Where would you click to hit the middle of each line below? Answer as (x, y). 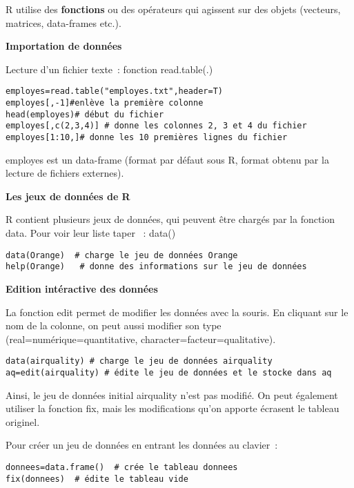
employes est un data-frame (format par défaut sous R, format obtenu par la (167, 159)
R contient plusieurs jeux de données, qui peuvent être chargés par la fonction (170, 219)
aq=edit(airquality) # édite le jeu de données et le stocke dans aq (169, 372)
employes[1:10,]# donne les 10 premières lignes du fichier (147, 137)
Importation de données (64, 46)
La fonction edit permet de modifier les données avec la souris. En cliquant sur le (177, 312)
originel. (23, 421)
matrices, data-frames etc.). (63, 22)
